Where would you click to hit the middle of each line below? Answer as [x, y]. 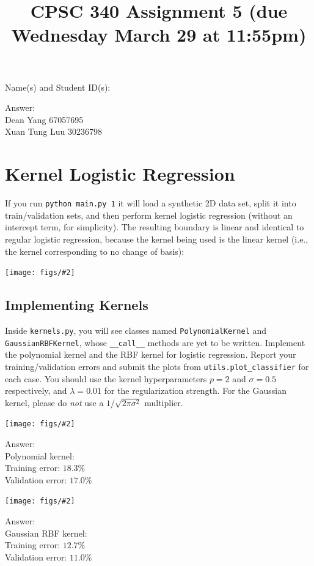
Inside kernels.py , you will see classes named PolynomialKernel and [136, 330]
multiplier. [164, 402]
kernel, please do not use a [54, 402]
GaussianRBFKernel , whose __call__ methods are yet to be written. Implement [155, 342]
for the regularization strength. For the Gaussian [195, 391]
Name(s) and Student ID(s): [58, 87]
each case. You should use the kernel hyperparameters [106, 378]
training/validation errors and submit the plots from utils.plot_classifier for [157, 366]
